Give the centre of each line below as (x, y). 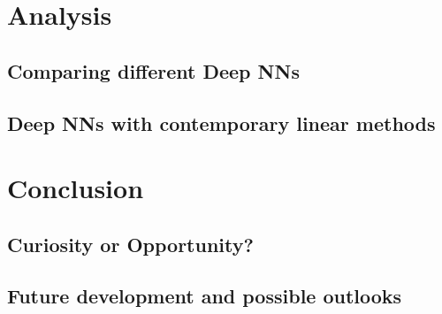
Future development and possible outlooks (205, 296)
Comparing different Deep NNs (153, 70)
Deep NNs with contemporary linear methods (221, 123)
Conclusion (76, 188)
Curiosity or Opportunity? (130, 244)
